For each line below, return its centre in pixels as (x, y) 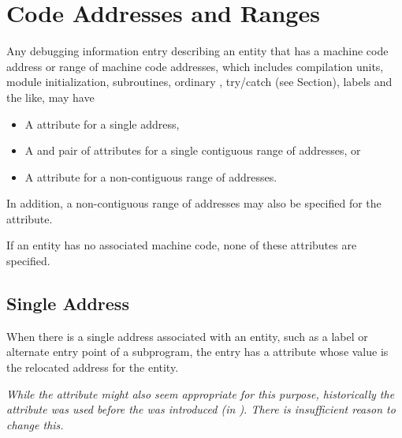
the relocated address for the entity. (93, 367)
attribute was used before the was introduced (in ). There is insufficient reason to (201, 409)
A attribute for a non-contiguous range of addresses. (151, 176)
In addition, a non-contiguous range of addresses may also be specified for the (194, 203)
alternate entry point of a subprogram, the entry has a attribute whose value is (197, 352)
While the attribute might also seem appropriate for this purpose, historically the (201, 393)
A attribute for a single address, (102, 124)
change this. (35, 424)
